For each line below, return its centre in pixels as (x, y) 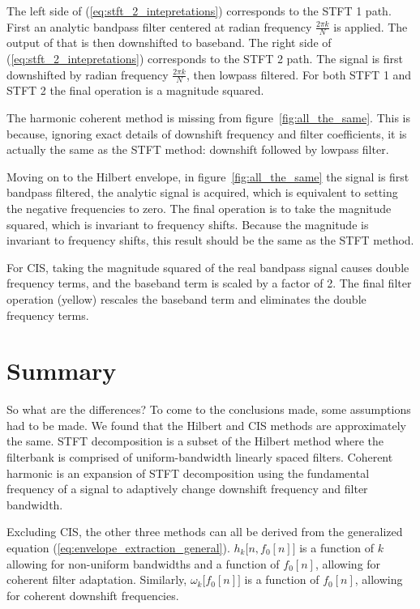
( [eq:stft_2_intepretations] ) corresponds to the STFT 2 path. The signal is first (205, 59)
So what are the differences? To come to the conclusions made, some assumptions (209, 409)
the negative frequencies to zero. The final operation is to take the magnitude (199, 208)
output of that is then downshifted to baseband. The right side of (169, 43)
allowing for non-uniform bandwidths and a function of (143, 563)
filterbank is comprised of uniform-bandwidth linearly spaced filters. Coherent (200, 457)
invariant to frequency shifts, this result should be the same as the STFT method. (210, 240)
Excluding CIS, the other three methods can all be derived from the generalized (205, 532)
